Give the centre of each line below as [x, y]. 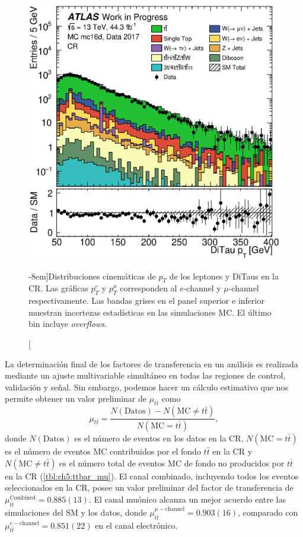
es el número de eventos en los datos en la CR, [159, 438]
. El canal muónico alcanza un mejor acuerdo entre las [187, 499]
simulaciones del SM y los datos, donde [76, 512]
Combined [23, 498]
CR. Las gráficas [58, 288]
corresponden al [149, 288]
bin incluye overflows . [68, 324]
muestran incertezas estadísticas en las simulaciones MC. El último [150, 312]
